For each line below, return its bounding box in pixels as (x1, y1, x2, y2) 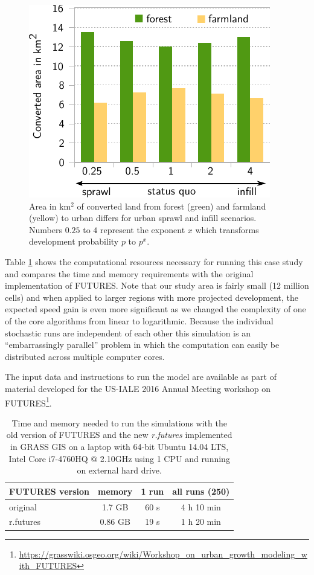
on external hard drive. (77, 464, 162, 477)
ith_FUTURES (19, 559, 77, 572)
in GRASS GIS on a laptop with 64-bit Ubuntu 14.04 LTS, (10, 440, 229, 452)
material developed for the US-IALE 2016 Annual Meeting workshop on (5, 382, 271, 394)
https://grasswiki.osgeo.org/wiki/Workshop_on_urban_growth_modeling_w (19, 547, 307, 560)
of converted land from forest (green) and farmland (77, 199, 266, 212)
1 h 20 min (181, 515, 221, 528)
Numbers (29, 223, 62, 236)
